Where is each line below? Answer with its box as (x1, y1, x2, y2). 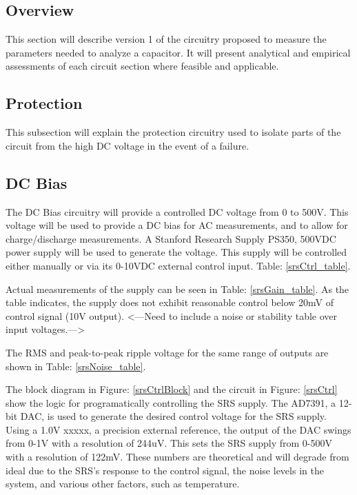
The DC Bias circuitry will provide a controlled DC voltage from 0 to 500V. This (6, 204, 349, 219)
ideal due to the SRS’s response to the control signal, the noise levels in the (6, 463, 324, 477)
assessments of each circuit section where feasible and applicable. (6, 59, 279, 73)
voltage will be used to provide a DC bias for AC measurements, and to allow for (6, 218, 348, 232)
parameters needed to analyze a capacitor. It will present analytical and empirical (6, 45, 351, 59)
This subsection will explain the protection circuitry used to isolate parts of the (6, 125, 341, 139)
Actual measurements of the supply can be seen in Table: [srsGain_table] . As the (6, 281, 349, 296)
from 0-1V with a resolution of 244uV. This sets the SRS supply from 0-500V (6, 436, 332, 450)
